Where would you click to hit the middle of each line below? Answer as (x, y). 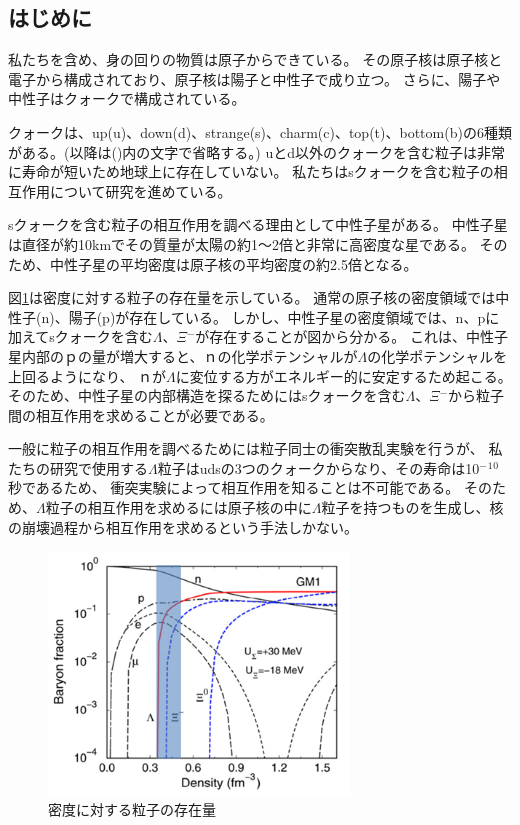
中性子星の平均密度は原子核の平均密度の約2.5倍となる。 (233, 263)
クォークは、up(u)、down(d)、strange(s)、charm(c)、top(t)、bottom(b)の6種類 (260, 131)
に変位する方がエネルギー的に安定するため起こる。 (343, 375)
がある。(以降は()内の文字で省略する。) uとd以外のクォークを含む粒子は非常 (257, 151)
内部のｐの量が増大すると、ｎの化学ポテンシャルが (189, 355)
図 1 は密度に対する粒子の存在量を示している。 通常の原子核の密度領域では (252, 297)
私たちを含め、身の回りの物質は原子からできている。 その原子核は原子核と (255, 59)
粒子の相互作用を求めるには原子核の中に (178, 507)
